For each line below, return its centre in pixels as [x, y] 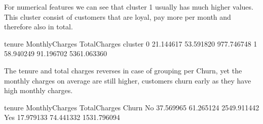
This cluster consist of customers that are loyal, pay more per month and [118, 16]
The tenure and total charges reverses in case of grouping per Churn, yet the [123, 70]
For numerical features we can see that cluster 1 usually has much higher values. [129, 7]
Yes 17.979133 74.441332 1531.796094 [62, 117]
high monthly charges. [39, 90]
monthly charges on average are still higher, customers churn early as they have [128, 80]
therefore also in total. [39, 27]
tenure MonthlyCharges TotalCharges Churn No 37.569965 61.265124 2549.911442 [132, 107]
